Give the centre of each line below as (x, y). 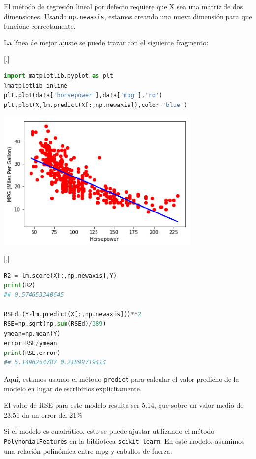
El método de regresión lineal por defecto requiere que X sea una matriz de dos (124, 6)
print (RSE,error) (32, 353)
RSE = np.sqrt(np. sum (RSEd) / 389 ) (55, 324)
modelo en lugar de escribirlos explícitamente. (73, 388)
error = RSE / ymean (31, 343)
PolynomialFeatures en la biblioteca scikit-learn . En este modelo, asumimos (124, 441)
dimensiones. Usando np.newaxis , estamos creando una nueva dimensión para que (128, 16)
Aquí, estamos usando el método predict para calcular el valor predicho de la (122, 378)
